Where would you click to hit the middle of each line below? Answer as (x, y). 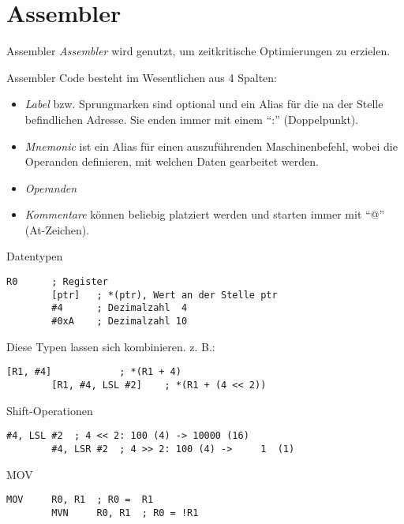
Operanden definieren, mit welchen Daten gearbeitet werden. (172, 161)
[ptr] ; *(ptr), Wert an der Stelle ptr (165, 295)
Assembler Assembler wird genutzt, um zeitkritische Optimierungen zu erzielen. (198, 51)
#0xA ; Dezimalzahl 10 (120, 322)
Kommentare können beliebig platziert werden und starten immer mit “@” (205, 214)
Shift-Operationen (50, 410)
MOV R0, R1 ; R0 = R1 (80, 500)
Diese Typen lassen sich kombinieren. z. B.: (111, 346)
